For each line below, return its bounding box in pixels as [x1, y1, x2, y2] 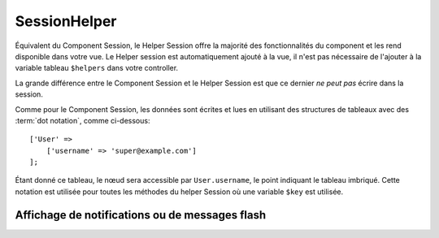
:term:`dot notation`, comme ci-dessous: [15, 115, 150, 125]
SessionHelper [15, 12, 117, 30]
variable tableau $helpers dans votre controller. [15, 63, 179, 73]
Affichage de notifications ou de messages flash [15, 208, 267, 222]
